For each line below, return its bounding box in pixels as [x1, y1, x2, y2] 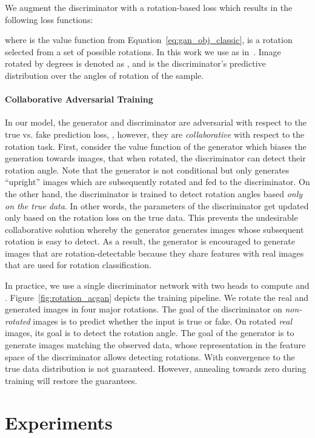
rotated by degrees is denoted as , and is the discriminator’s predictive [5, 57, 266, 70]
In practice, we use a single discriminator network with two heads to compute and [5, 279, 310, 292]
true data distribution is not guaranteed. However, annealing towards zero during [5, 362, 307, 375]
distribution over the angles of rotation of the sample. [5, 69, 204, 81]
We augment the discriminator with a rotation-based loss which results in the [5, 1, 293, 13]
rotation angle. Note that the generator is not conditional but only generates [5, 163, 290, 176]
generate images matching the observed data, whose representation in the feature [5, 339, 306, 351]
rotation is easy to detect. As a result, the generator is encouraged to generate [5, 235, 295, 248]
